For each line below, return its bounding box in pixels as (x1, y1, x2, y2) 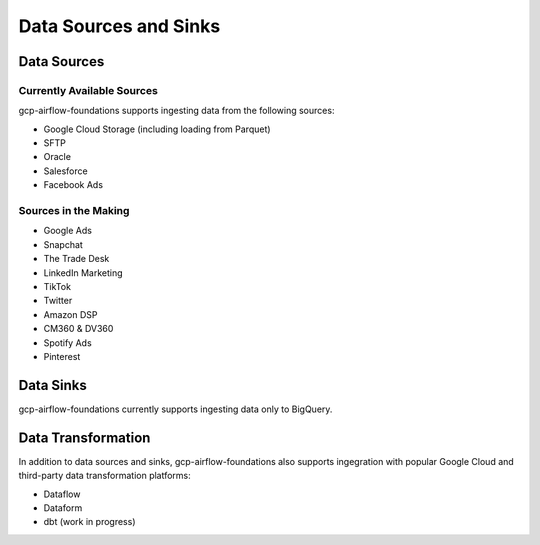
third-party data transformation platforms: (18, 470, 192, 482)
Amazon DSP (43, 308, 98, 320)
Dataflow (43, 488, 81, 500)
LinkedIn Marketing (43, 266, 124, 279)
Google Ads (43, 225, 92, 237)
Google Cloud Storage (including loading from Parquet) (43, 123, 271, 135)
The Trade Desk (43, 253, 110, 265)
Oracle (43, 151, 72, 163)
